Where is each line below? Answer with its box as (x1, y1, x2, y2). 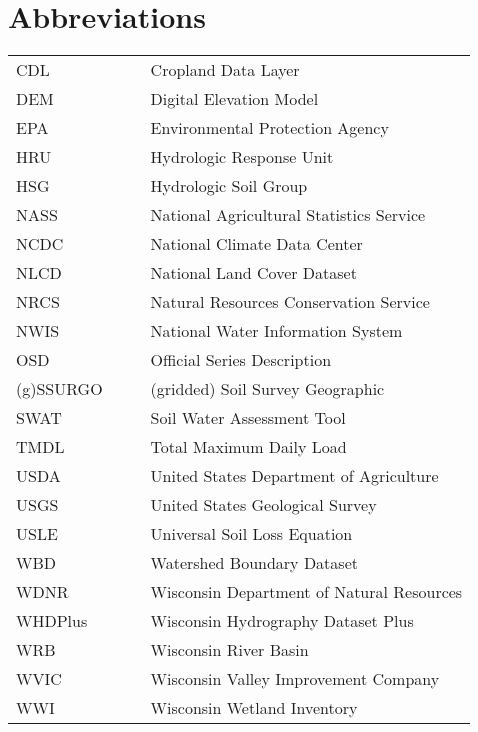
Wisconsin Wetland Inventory (150, 696, 358, 720)
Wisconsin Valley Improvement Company (150, 667, 440, 691)
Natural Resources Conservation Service (150, 290, 430, 314)
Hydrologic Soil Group (150, 174, 308, 198)
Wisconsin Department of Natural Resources (150, 580, 463, 604)
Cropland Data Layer (150, 58, 300, 82)
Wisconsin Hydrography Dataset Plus (150, 609, 414, 633)
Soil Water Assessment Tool (150, 406, 346, 430)
